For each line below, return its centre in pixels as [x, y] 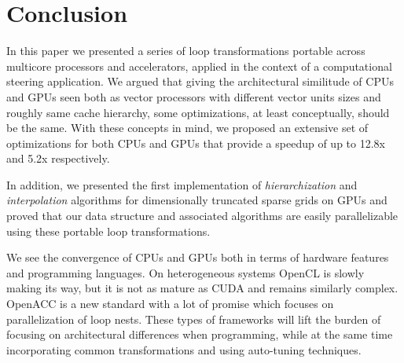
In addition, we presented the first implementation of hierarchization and [182, 184]
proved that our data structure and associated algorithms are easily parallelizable [202, 216]
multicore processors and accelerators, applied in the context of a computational [199, 66]
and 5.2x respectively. [58, 158]
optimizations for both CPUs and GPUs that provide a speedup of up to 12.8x [196, 143]
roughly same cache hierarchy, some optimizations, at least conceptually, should [198, 112]
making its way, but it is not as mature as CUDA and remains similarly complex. [202, 288]
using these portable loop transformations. [108, 231]
